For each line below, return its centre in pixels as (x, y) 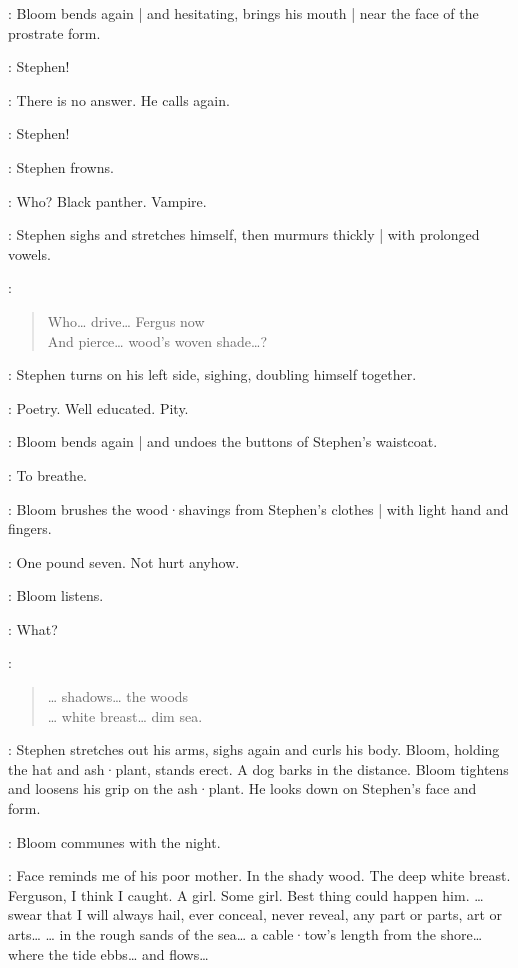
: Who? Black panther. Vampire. (107, 200)
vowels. (29, 253)
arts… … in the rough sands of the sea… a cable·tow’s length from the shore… (245, 934)
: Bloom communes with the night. (114, 841)
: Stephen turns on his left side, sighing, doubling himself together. (212, 374)
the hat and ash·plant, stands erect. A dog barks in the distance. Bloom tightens (258, 768)
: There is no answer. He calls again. (119, 99)
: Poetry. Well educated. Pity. (98, 407)
